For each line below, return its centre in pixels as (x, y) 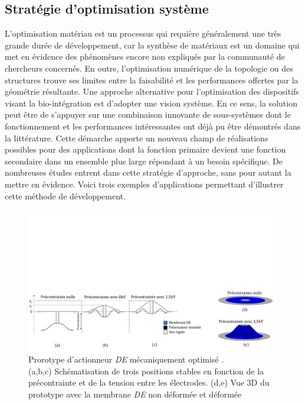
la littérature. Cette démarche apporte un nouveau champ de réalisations (137, 138)
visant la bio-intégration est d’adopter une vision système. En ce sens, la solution (151, 103)
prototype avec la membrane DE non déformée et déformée (135, 394)
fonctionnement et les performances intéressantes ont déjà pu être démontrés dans (153, 126)
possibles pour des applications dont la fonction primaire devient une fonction (145, 149)
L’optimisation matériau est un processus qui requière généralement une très (143, 33)
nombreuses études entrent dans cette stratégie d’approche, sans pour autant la (148, 172)
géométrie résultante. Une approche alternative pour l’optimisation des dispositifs (152, 91)
